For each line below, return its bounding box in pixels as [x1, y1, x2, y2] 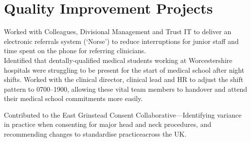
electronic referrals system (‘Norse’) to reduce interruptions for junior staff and [4, 36, 239, 46]
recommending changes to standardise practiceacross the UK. [4, 129, 187, 139]
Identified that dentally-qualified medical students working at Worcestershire [4, 55, 233, 65]
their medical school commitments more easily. [4, 93, 143, 103]
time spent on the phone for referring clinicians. [4, 45, 146, 56]
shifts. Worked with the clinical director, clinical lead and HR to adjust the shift [4, 74, 244, 84]
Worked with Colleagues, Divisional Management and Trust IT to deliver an [4, 26, 232, 37]
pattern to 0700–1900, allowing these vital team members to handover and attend [4, 83, 247, 94]
